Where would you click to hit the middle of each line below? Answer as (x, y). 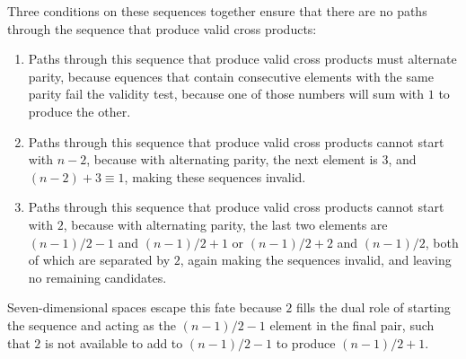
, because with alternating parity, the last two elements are (225, 224)
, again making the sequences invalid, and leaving (316, 260)
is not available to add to (114, 342)
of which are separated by (99, 260)
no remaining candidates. (97, 277)
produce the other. (79, 111)
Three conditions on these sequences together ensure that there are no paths (217, 11)
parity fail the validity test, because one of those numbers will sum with (226, 94)
